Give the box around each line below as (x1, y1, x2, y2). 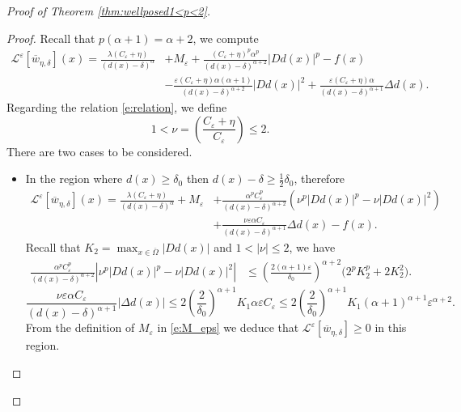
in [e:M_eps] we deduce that (157, 319, 299, 336)
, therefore (294, 170, 345, 187)
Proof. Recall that (6, 29, 95, 46)
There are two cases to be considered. (6, 142, 192, 159)
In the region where (25, 170, 123, 187)
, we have (289, 238, 336, 255)
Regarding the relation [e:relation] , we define (6, 99, 227, 116)
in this (374, 319, 407, 336)
